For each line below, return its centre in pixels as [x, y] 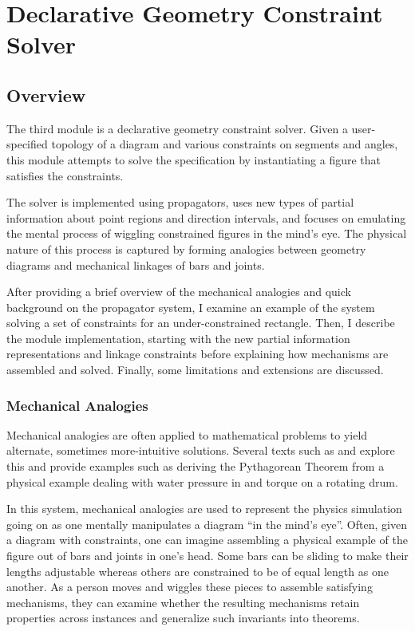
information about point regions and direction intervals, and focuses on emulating [206, 217]
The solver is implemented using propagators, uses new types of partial [180, 202]
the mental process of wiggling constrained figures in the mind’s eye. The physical [207, 233]
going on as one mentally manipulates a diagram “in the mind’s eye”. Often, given [207, 524]
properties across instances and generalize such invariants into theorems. [183, 618]
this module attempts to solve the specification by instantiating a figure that [194, 159]
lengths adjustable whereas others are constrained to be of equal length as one [198, 571]
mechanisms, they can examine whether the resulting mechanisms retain [183, 602]
